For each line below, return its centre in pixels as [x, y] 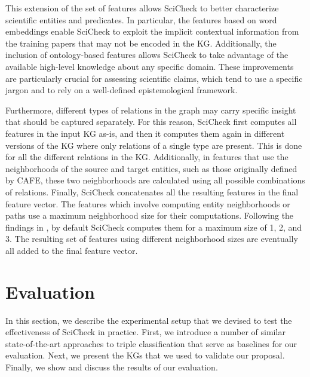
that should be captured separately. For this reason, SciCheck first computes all [151, 122]
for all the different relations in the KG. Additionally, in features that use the [147, 157]
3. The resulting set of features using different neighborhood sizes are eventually [152, 239]
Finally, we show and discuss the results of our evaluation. [112, 367]
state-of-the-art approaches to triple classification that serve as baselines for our [151, 343]
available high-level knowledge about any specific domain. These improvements [150, 66]
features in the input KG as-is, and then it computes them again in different [145, 133]
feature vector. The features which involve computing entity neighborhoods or [148, 203]
